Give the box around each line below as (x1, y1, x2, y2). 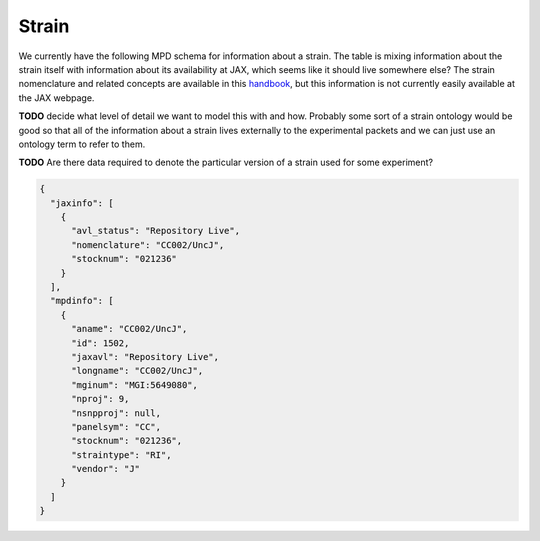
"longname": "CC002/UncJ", (71, 365, 204, 377)
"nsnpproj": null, (71, 407, 162, 419)
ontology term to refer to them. (18, 138, 146, 150)
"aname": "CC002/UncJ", (71, 323, 188, 335)
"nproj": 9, (71, 393, 130, 405)
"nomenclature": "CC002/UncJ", (71, 239, 225, 250)
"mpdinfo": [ (50, 295, 114, 307)
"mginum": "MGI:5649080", (71, 379, 199, 390)
